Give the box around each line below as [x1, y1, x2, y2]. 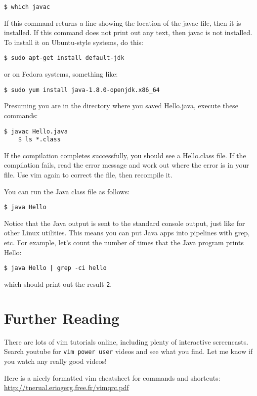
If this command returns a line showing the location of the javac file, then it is [4, 17, 241, 28]
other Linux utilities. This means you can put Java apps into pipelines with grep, [4, 227, 250, 238]
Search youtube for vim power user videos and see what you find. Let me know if [4, 346, 253, 356]
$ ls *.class [18, 136, 61, 143]
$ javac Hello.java [4, 128, 68, 135]
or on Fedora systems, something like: [4, 69, 118, 79]
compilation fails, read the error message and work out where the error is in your [4, 160, 249, 170]
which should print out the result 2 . [4, 278, 112, 289]
